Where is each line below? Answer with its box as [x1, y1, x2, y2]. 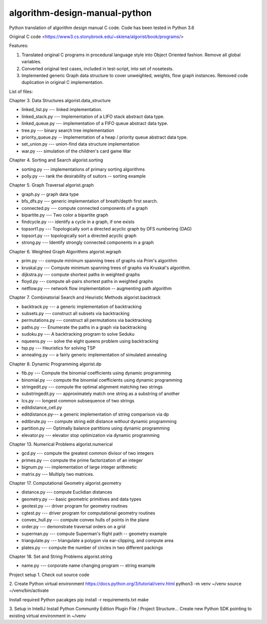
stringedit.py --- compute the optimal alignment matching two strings [21, 384, 163, 390]
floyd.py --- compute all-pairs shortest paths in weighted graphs [21, 278, 153, 284]
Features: [9, 42, 29, 49]
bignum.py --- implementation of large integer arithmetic [21, 464, 137, 470]
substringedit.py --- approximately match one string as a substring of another [21, 390, 180, 397]
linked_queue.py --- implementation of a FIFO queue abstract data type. [21, 120, 169, 126]
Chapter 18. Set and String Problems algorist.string [9, 553, 112, 559]
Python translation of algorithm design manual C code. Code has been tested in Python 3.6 [9, 25, 195, 31]
